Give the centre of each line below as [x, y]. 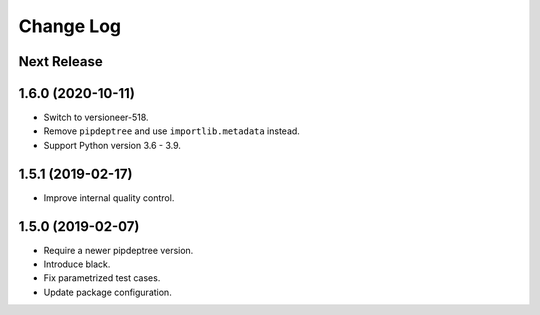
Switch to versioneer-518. [96, 117]
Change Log [70, 26]
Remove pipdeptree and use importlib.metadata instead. [171, 131]
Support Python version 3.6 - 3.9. [112, 145]
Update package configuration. [107, 292]
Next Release [61, 61]
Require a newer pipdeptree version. [118, 250]
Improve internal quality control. [109, 197]
